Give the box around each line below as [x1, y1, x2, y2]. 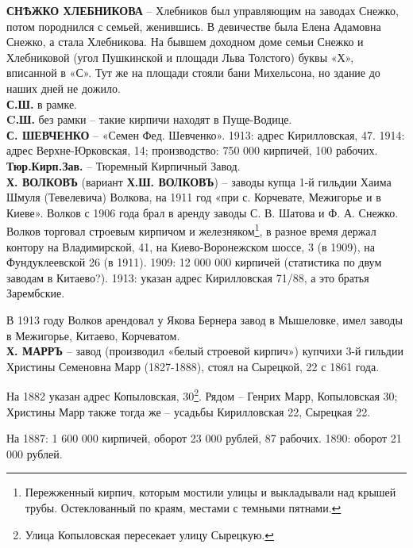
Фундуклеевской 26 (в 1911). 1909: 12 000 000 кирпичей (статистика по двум [6, 254, 382, 270]
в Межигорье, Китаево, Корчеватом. [6, 327, 180, 343]
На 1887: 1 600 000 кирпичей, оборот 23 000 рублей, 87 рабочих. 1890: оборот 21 [6, 430, 402, 446]
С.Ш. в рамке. [6, 95, 77, 112]
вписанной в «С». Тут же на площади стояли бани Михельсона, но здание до [6, 64, 380, 81]
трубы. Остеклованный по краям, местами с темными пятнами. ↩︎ [25, 499, 342, 515]
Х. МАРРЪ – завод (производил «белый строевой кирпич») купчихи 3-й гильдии [6, 343, 403, 359]
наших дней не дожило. [6, 79, 121, 96]
